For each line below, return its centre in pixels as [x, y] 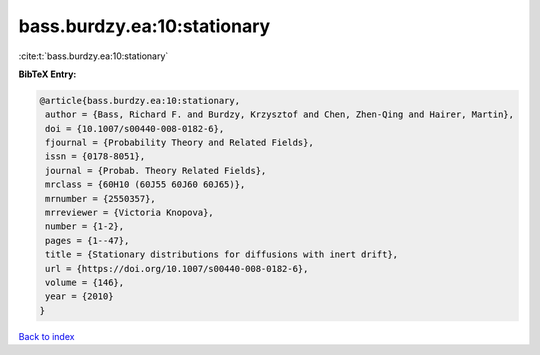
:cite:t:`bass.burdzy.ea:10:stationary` [93, 56]
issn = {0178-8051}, [95, 156]
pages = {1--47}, [87, 240]
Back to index [46, 336]
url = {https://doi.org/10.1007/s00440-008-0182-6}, [177, 268]
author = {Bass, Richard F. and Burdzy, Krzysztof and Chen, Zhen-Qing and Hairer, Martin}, [280, 114]
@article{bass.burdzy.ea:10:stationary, [139, 100]
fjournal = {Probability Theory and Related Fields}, [179, 143]
